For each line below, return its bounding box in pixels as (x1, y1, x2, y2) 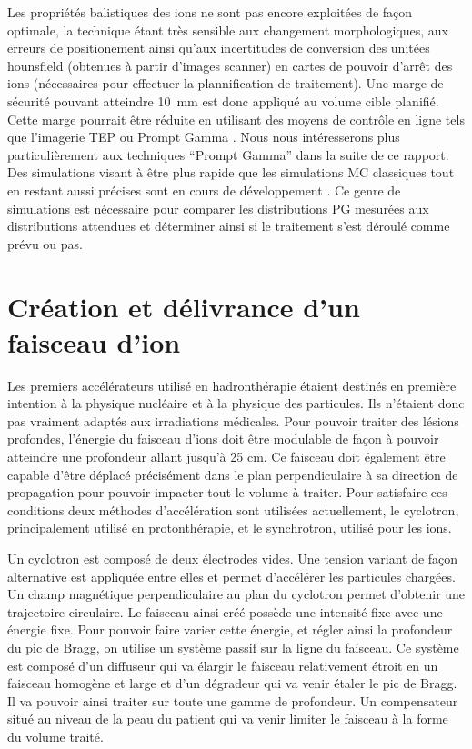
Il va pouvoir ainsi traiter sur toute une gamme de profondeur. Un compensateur (7, 691, 458, 710)
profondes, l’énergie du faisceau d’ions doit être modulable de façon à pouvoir (7, 429, 439, 448)
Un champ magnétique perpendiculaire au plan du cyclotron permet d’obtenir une (7, 584, 466, 604)
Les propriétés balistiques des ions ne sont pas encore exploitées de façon (7, 3, 413, 21)
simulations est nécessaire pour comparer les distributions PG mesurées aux (7, 198, 429, 217)
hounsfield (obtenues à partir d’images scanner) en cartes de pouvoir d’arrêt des (7, 55, 453, 75)
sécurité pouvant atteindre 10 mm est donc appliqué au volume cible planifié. (7, 91, 439, 110)
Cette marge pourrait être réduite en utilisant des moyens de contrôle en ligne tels (7, 109, 465, 128)
